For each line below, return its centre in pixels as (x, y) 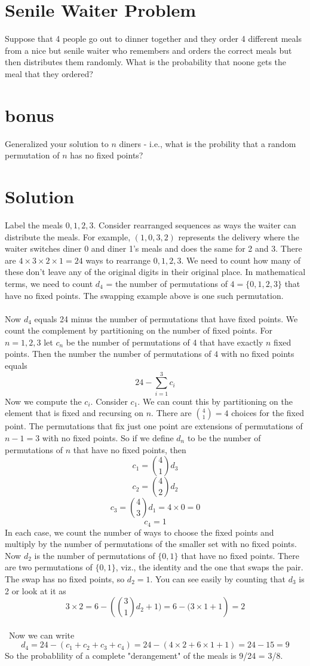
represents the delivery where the (239, 236)
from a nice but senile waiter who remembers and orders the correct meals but (148, 50)
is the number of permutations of (95, 555)
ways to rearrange (118, 260)
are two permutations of (49, 567)
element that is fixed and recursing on (74, 413)
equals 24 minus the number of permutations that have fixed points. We (166, 318)
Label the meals (34, 224)
